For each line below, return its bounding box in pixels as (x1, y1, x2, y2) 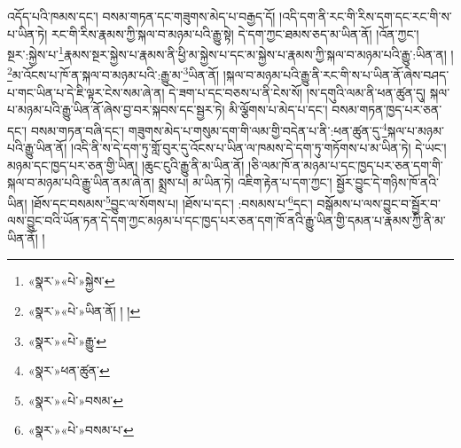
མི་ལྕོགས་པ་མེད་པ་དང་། (229, 100, 328, 119)
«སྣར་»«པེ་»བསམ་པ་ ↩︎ (27, 420, 134, 439)
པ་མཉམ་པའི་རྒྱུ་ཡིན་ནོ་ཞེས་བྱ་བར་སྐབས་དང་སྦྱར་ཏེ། (7, 100, 225, 119)
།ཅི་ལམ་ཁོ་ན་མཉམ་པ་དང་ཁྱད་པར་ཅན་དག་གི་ (248, 155, 443, 174)
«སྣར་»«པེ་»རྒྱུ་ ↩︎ (27, 331, 107, 350)
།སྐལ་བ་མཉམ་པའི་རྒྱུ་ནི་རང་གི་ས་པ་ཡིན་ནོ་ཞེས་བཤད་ (223, 66, 449, 84)
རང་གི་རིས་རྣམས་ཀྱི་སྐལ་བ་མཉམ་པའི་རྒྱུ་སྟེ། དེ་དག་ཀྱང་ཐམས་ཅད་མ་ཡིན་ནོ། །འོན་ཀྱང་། (51, 24, 419, 43)
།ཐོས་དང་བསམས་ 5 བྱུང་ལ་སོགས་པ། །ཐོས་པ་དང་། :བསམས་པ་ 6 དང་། (31, 191, 313, 212)
